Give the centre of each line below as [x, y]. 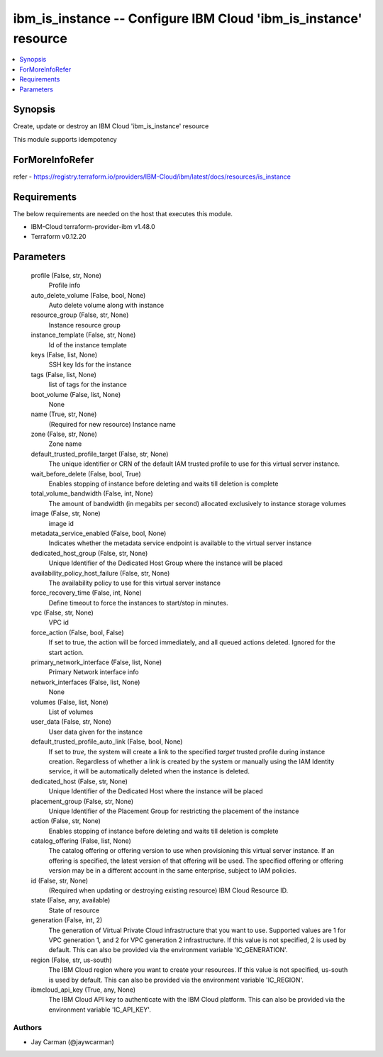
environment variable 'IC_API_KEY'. [100, 1010]
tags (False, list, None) [64, 374]
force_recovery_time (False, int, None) [86, 593]
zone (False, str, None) [64, 434]
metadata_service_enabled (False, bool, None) [99, 533]
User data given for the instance [96, 732]
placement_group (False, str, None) [82, 801]
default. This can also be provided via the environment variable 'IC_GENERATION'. [168, 950]
